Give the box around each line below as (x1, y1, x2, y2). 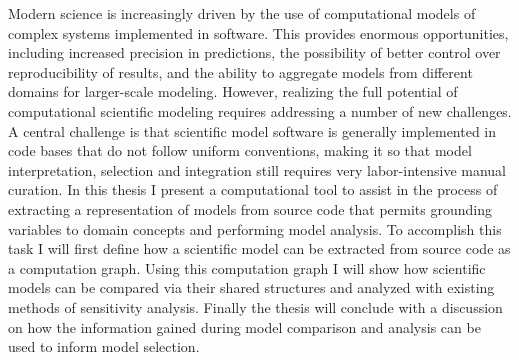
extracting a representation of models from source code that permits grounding (8, 198, 492, 219)
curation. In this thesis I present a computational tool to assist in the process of (8, 179, 498, 200)
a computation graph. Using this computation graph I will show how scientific (8, 257, 486, 278)
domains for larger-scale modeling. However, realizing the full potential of (8, 81, 458, 102)
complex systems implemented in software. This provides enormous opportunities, (8, 22, 509, 43)
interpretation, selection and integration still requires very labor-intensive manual (8, 159, 507, 180)
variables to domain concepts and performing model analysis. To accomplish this (8, 218, 502, 239)
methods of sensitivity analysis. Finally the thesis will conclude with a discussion (8, 296, 503, 317)
